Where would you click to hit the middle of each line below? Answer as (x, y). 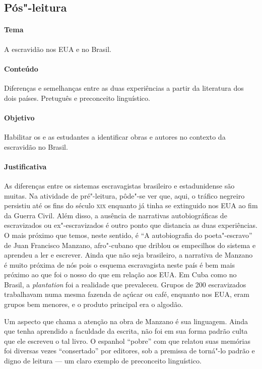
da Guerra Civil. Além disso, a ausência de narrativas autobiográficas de (116, 215)
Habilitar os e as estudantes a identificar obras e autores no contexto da (115, 136)
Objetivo (19, 117)
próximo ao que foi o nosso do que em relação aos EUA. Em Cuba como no (120, 274)
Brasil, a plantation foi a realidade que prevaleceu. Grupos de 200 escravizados (125, 284)
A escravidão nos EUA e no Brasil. (58, 49)
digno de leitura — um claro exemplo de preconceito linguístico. (103, 361)
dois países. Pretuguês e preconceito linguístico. (77, 98)
